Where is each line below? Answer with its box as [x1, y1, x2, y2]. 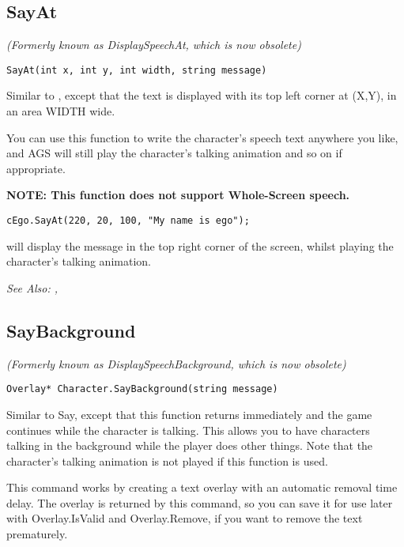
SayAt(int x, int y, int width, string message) [6, 64, 267, 76]
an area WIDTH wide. [6, 103, 115, 119]
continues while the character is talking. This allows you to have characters [6, 421, 370, 438]
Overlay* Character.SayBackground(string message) [6, 383, 278, 395]
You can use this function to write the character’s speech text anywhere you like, [6, 129, 398, 145]
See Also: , [6, 279, 58, 296]
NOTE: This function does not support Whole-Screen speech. [6, 187, 350, 203]
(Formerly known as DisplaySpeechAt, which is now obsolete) [6, 36, 301, 53]
